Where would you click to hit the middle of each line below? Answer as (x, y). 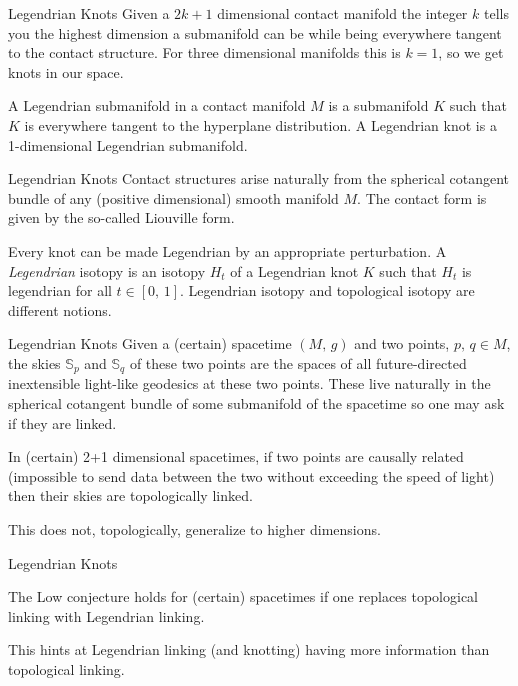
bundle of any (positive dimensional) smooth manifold (173, 197)
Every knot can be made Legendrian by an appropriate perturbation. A (227, 250)
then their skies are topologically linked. (130, 495)
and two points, (402, 343)
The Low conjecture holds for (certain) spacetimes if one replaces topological (243, 596)
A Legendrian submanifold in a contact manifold (157, 105)
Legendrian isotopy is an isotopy (107, 270)
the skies (34, 362)
